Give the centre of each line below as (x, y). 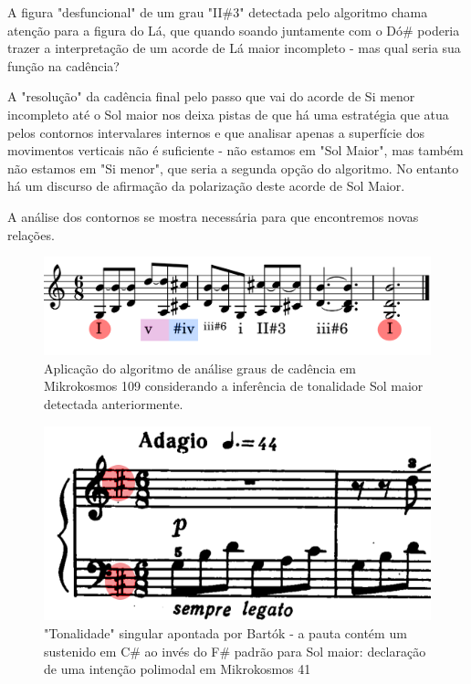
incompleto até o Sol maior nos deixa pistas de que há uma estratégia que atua (228, 114)
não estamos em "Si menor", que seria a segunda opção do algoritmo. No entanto (233, 168)
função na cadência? (63, 65)
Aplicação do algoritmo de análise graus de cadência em (200, 368)
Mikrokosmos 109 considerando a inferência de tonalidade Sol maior (234, 386)
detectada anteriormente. (114, 403)
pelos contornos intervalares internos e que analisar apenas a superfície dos (216, 132)
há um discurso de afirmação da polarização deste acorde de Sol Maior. (206, 186)
